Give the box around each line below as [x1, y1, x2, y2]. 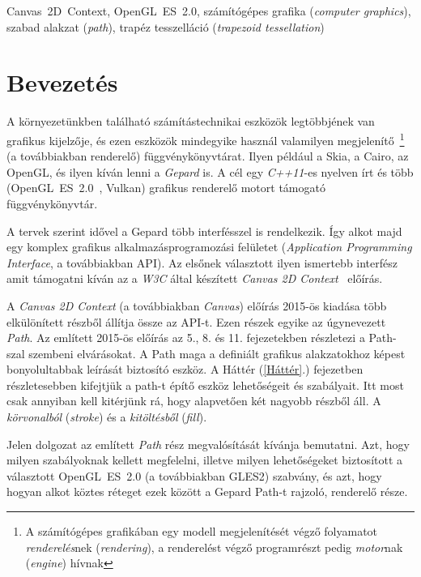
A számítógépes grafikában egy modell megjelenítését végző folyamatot [25, 523, 378, 540]
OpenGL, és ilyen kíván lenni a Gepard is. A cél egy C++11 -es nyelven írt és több [6, 163, 414, 180]
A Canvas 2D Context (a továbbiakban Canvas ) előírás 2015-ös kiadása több [6, 297, 387, 314]
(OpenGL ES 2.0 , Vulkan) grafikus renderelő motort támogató [6, 179, 325, 196]
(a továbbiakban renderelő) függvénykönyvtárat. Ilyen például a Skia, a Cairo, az [6, 147, 409, 165]
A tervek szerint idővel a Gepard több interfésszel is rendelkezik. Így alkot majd [6, 222, 402, 239]
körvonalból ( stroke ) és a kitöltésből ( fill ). [6, 408, 207, 425]
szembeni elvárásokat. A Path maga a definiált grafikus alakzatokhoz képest [28, 344, 406, 361]
